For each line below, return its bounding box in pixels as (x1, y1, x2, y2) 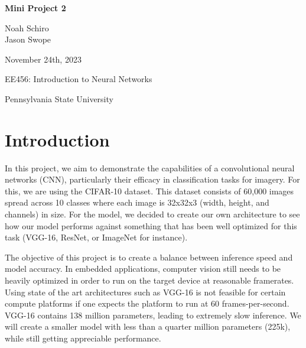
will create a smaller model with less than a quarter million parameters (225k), (5, 320, 291, 333)
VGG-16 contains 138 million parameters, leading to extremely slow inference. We (5, 308, 301, 321)
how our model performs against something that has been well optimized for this (5, 219, 297, 232)
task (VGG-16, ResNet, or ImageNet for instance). (5, 231, 188, 243)
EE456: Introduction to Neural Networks (5, 73, 152, 85)
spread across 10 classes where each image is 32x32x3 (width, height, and (5, 196, 269, 209)
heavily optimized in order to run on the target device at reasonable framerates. (5, 274, 294, 287)
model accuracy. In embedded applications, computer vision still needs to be (5, 262, 281, 275)
